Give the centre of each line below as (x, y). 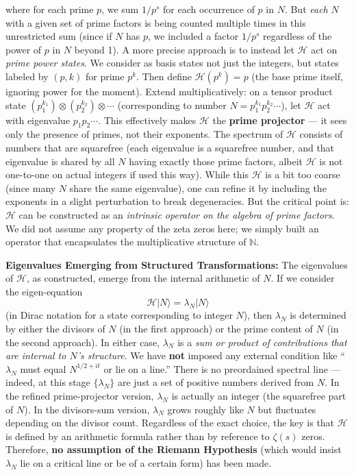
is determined (318, 315)
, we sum (120, 9)
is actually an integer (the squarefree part (259, 396)
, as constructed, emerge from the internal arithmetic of (143, 278)
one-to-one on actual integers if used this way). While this (127, 174)
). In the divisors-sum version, (87, 409)
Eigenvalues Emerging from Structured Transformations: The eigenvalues (177, 264)
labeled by (27, 76)
